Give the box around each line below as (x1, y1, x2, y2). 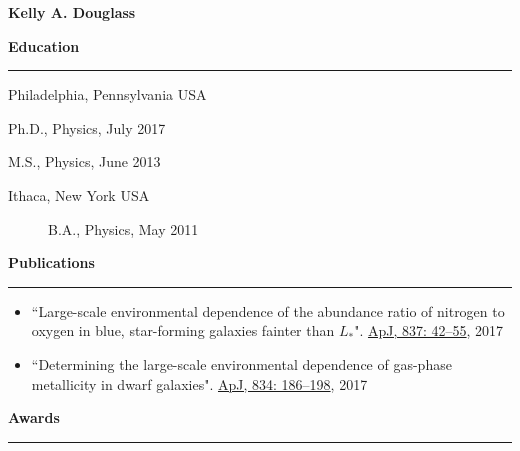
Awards (8, 407, 60, 428)
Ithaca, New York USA (8, 184, 150, 205)
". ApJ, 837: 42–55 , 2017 (354, 320, 504, 341)
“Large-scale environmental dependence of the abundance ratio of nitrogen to (31, 300, 505, 321)
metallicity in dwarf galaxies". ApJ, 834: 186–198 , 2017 (31, 373, 368, 394)
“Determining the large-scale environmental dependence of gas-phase (31, 353, 452, 374)
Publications (8, 252, 95, 273)
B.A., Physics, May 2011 (48, 218, 199, 239)
